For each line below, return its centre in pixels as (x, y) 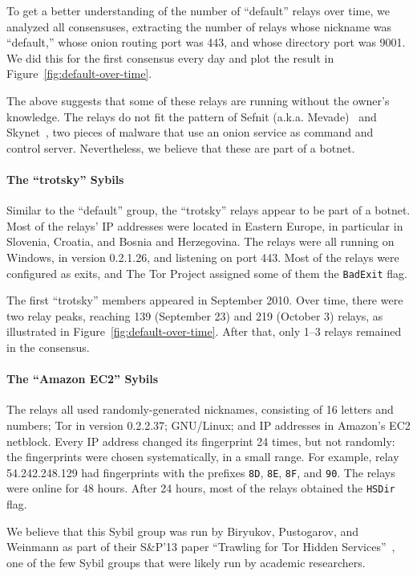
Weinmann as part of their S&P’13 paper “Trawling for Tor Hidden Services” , (201, 547)
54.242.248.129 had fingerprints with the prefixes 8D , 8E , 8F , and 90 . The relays (201, 472)
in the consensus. (48, 347)
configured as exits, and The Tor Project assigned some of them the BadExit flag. (207, 273)
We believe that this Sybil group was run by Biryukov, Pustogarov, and (183, 531)
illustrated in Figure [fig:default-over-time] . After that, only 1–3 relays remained (204, 331)
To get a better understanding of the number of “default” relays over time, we (198, 10)
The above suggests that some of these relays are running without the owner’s (198, 100)
